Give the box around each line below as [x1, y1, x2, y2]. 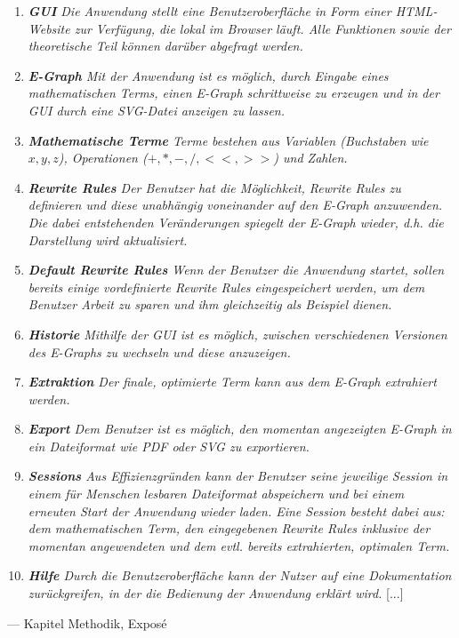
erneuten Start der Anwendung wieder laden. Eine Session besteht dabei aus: [28, 501, 445, 520]
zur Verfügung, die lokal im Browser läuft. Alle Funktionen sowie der [74, 19, 451, 37]
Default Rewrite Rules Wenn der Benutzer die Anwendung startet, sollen [28, 260, 445, 279]
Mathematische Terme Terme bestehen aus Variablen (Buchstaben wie [28, 131, 429, 149]
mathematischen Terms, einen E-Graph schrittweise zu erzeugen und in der [28, 84, 439, 102]
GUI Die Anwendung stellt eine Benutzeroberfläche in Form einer [28, 2, 391, 20]
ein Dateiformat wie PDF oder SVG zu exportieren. [28, 436, 310, 455]
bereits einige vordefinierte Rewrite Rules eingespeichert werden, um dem [28, 277, 425, 296]
